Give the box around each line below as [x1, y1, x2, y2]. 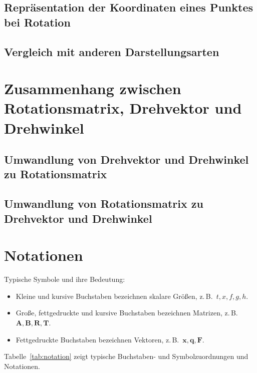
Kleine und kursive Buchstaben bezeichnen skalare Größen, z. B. [16, 290, 213, 301]
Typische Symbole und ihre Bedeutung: [4, 274, 125, 284]
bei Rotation [4, 14, 71, 30]
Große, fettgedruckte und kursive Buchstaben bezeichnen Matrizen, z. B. [16, 307, 238, 318]
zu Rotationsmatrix [4, 166, 107, 182]
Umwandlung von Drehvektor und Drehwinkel [4, 152, 249, 167]
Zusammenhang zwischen [4, 78, 181, 99]
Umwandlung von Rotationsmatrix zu [4, 196, 203, 211]
